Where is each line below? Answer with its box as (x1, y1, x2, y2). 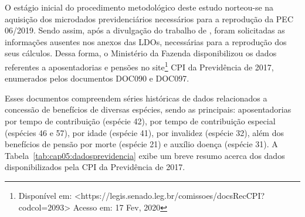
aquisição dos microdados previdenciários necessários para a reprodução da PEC (5, 12, 293, 25)
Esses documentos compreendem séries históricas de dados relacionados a (5, 91, 267, 104)
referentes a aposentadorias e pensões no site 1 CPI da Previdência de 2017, (5, 59, 274, 73)
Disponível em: (18, 189, 72, 201)
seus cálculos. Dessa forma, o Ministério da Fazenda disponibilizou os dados (5, 47, 277, 59)
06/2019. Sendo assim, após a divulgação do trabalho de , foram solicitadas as (5, 24, 285, 36)
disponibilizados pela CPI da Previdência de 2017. (5, 161, 185, 173)
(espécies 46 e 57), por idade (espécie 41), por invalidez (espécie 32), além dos (5, 126, 284, 138)
